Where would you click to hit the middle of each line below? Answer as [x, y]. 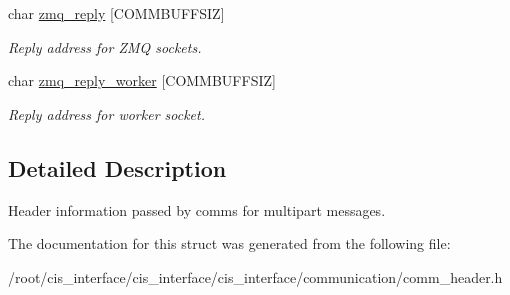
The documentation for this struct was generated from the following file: [229, 243]
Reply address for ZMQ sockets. [105, 46]
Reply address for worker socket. [107, 113]
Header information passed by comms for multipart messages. [197, 209]
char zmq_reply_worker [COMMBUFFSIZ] [142, 80]
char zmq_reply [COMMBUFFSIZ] [116, 13]
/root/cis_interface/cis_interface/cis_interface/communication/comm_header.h [255, 276]
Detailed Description [117, 167]
